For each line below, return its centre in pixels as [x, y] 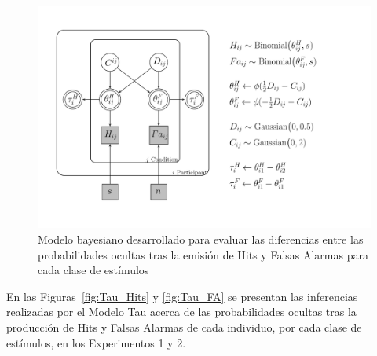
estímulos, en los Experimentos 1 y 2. [96, 342]
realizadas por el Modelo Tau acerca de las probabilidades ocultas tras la [181, 312]
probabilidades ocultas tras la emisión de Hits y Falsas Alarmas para [203, 254]
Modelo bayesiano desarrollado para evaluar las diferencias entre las [201, 239]
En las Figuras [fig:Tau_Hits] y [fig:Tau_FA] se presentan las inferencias [182, 296]
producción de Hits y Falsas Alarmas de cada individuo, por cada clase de [184, 327]
